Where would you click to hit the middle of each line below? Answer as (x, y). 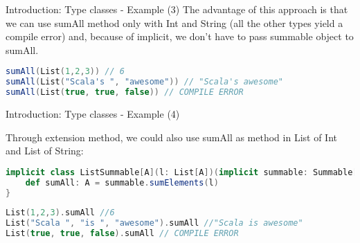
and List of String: (45, 151)
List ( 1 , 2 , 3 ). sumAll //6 (60, 213)
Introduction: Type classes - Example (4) (93, 114)
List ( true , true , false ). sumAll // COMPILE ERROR (122, 234)
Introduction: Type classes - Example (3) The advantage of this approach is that (177, 9)
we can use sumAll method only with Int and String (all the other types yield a (174, 22)
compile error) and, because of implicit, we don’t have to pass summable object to (180, 36)
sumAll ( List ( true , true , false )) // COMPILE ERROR (125, 92)
